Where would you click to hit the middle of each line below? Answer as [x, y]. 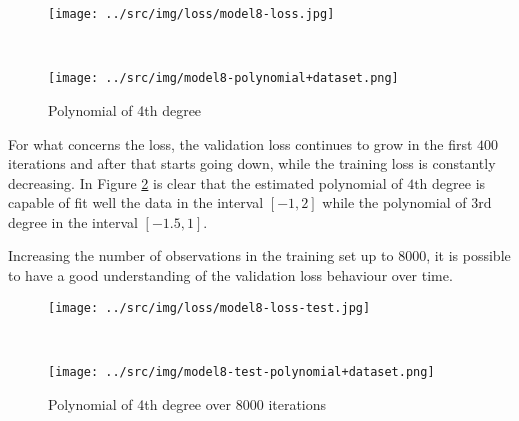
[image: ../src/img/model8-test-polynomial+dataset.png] [241, 371]
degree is [459, 182]
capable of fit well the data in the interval [136, 202]
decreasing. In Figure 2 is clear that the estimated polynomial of [205, 182]
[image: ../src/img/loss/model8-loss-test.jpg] [209, 307]
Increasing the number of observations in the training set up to [201, 255]
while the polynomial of [394, 202]
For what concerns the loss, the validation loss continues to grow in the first [240, 143]
